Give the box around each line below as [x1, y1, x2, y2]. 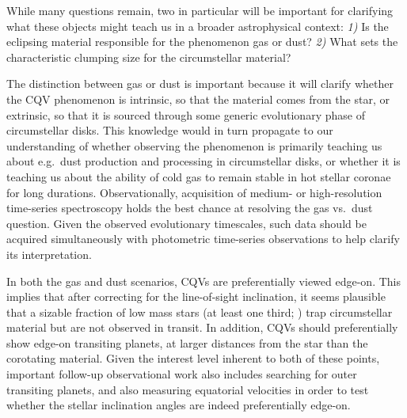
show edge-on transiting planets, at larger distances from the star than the [6, 334, 368, 351]
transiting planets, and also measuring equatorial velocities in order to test [6, 381, 369, 397]
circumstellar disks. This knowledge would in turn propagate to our [6, 122, 333, 139]
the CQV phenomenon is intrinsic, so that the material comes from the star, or [6, 90, 390, 107]
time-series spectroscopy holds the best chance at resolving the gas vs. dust [6, 199, 373, 216]
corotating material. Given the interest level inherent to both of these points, [6, 350, 380, 367]
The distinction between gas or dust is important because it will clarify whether [6, 75, 394, 92]
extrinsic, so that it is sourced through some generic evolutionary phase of [6, 106, 365, 123]
